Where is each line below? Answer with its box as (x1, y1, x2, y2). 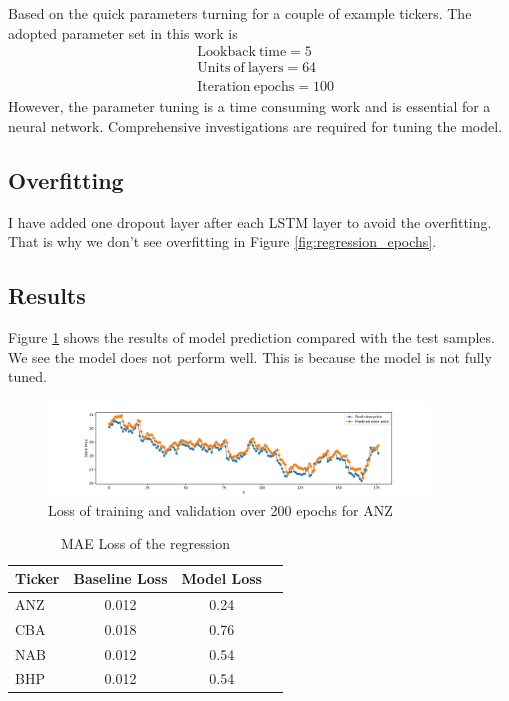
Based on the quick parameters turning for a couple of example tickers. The (8, 3, 472, 23)
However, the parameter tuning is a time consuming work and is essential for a (8, 96, 491, 117)
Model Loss (181, 568, 262, 589)
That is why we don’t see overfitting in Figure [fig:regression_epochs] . (8, 231, 437, 252)
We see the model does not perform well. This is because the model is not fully (8, 346, 492, 367)
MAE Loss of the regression (60, 533, 231, 554)
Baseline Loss (73, 568, 168, 589)
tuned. (8, 366, 47, 387)
